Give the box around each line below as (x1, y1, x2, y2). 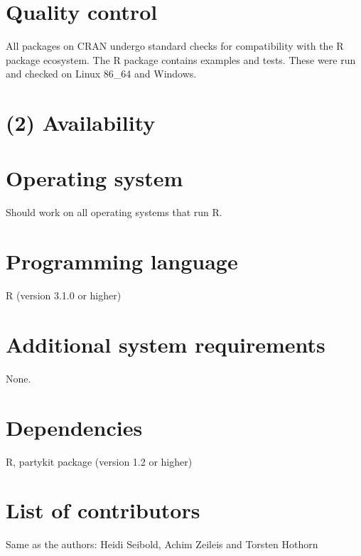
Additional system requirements (6, 329, 325, 358)
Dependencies (6, 412, 143, 442)
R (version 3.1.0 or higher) (6, 288, 122, 303)
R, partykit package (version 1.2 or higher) (6, 454, 193, 469)
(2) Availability (6, 108, 156, 137)
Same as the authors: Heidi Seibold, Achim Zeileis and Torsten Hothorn (6, 537, 318, 552)
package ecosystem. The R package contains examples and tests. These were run (6, 52, 356, 67)
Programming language (6, 247, 238, 276)
